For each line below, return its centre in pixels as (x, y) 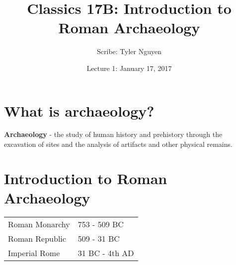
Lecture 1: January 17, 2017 (129, 68)
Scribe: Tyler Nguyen (129, 51)
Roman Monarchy (39, 224)
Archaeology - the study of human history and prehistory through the (113, 134)
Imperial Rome (34, 253)
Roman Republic (37, 238)
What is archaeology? (79, 110)
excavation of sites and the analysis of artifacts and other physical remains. (118, 144)
